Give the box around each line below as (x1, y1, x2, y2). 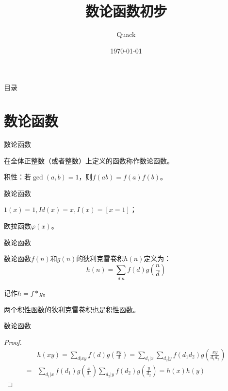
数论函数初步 (85, 1, 167, 21)
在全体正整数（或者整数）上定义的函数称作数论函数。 (4, 155, 174, 165)
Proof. (4, 337, 22, 347)
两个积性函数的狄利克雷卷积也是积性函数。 (4, 304, 140, 314)
